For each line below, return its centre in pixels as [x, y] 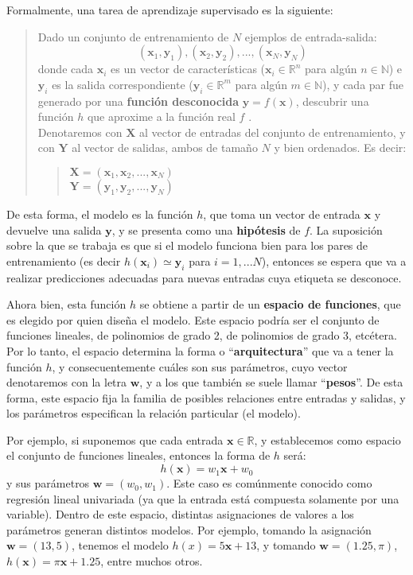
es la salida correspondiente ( [123, 84]
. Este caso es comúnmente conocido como [269, 483]
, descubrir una [332, 101]
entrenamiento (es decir [64, 260]
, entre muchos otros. [152, 561]
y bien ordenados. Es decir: [340, 148]
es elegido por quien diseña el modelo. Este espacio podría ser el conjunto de [193, 319]
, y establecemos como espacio [327, 439]
